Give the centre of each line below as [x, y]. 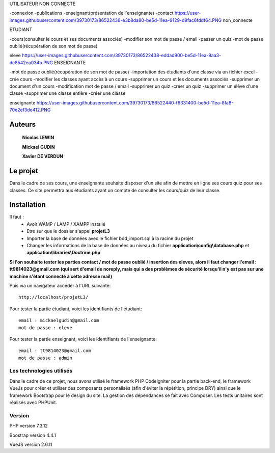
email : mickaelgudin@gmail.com [59, 321]
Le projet [24, 171]
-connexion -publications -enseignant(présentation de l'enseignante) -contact [91, 13]
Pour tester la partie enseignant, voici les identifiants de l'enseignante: [83, 339]
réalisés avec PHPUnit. [33, 403]
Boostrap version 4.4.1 [33, 435]
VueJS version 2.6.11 [31, 444]
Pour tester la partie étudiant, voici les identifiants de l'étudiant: [76, 309]
